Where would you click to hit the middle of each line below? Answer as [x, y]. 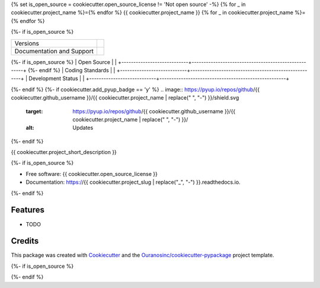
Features [28, 210]
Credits [25, 241]
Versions [27, 43]
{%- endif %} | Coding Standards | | [71, 70]
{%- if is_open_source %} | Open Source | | [64, 62]
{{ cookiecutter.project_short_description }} [64, 152]
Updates [83, 128]
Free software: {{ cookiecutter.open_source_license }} [92, 174]
